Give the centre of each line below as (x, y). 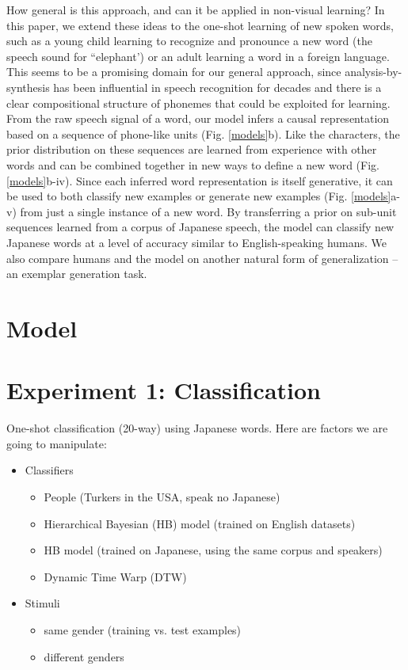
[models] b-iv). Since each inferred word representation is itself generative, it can (200, 180)
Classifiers (49, 470)
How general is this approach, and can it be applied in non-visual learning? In (196, 10)
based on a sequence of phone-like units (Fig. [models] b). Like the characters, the (203, 133)
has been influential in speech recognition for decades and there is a (217, 87)
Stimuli (42, 603)
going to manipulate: (57, 443)
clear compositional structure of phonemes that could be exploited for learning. (198, 103)
